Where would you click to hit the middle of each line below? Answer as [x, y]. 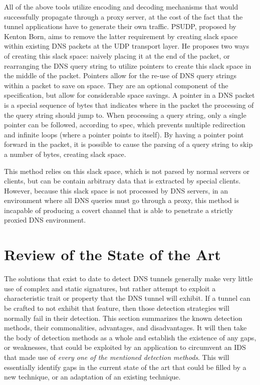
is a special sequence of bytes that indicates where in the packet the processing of [129, 105]
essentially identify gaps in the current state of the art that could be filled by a [125, 367]
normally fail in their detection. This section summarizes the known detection [123, 318]
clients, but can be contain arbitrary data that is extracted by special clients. [122, 181]
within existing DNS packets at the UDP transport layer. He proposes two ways [127, 46]
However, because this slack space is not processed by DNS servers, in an [116, 190]
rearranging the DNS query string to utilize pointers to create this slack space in [128, 65]
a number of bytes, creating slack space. [65, 154]
